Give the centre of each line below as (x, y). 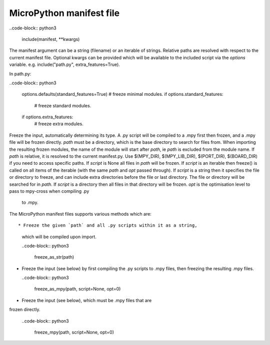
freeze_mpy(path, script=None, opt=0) (74, 333)
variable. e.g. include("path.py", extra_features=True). (64, 64)
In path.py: (20, 74)
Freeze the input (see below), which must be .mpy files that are (87, 300)
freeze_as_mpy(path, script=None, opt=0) (77, 289)
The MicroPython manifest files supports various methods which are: (80, 214)
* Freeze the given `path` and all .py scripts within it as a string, (108, 225)
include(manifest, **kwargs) (51, 39)
